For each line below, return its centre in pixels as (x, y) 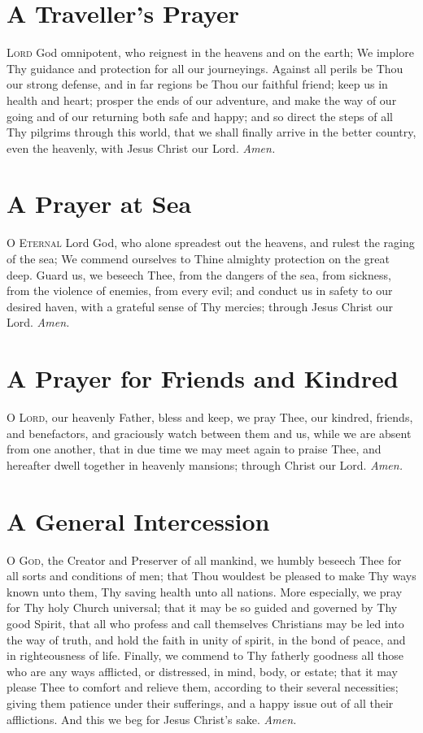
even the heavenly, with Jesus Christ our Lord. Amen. (141, 147)
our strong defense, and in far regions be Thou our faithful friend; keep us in (197, 84)
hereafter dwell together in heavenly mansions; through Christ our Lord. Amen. (205, 464)
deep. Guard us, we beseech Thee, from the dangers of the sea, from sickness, (199, 274)
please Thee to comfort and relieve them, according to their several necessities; (203, 687)
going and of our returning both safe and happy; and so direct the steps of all (200, 116)
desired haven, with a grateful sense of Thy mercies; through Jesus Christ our (200, 306)
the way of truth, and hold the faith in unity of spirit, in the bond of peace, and (206, 639)
